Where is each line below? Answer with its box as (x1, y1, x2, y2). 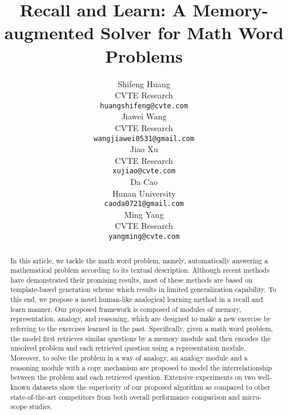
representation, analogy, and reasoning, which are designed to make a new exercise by (10, 314, 272, 324)
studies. (29, 402, 52, 411)
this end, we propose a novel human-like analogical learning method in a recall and (10, 294, 263, 304)
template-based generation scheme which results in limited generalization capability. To (10, 284, 276, 294)
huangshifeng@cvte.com (100, 101, 188, 110)
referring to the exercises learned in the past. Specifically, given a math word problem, (10, 324, 273, 334)
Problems (105, 43, 183, 67)
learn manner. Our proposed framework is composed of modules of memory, (10, 304, 242, 314)
